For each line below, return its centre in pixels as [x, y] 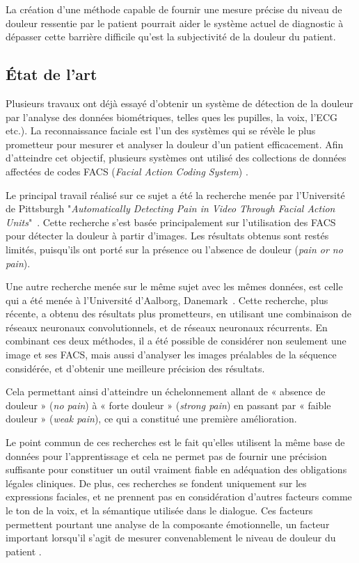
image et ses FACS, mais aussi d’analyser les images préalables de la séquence [171, 355]
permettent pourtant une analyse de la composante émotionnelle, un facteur [168, 524]
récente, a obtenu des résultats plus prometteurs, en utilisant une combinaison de [178, 314]
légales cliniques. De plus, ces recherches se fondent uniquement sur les [156, 483]
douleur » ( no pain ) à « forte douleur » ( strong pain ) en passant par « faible [168, 405]
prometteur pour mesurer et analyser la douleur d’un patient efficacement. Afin [175, 144]
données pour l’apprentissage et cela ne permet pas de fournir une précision [166, 455]
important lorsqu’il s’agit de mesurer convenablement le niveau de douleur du [171, 538]
